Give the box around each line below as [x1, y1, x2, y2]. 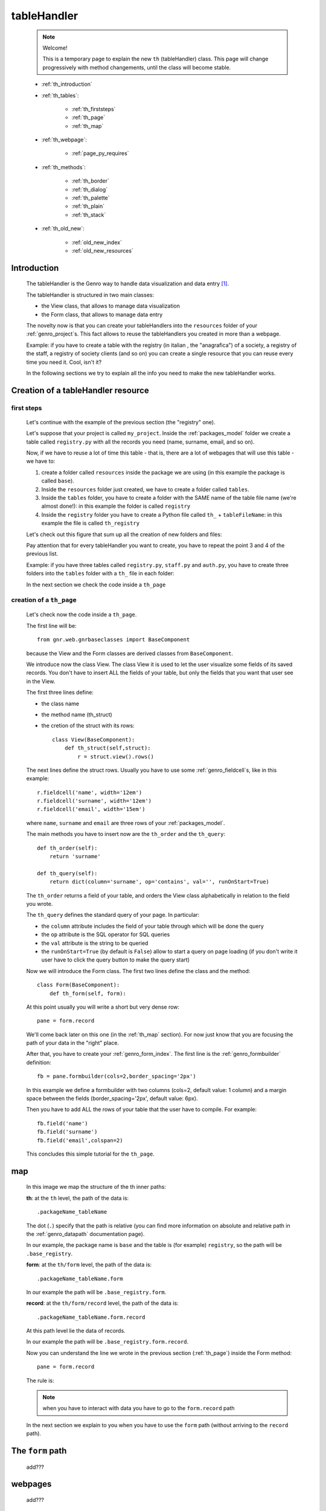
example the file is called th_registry [41, 520, 140, 527]
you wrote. [26, 901, 53, 907]
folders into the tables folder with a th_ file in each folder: [26, 570, 174, 577]
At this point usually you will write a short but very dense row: [26, 1003, 180, 1011]
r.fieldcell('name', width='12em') [37, 789, 142, 796]
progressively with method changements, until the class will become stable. [42, 63, 231, 71]
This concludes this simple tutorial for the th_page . [26, 1150, 155, 1157]
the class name [41, 700, 80, 707]
